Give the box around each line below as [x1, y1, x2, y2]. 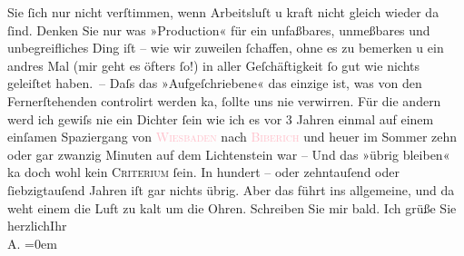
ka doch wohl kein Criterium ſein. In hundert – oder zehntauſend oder [7, 162, 400, 182]
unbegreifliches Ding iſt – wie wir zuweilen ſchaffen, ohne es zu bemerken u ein [7, 38, 444, 57]
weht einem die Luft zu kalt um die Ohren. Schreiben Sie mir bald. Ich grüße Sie [7, 198, 457, 217]
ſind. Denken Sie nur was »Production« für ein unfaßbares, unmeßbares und [7, 20, 430, 39]
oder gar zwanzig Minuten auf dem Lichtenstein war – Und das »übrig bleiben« [7, 144, 450, 163]
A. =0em [7, 233, 57, 252]
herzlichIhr [7, 216, 67, 235]
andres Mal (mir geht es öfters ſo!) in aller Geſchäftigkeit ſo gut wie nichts [7, 55, 420, 74]
